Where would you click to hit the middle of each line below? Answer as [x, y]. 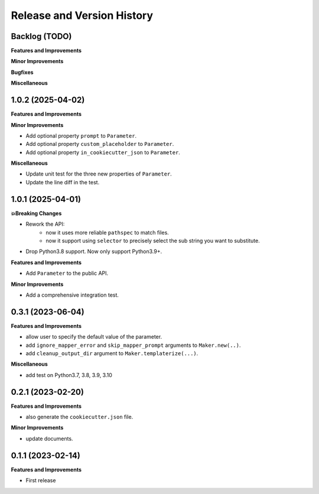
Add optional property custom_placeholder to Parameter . [100, 144]
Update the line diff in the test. [63, 182]
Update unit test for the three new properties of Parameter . [99, 174]
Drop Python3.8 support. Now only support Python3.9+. [94, 252]
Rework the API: [45, 224]
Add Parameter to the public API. [67, 273]
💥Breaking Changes [36, 213]
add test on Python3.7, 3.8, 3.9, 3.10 [69, 375]
